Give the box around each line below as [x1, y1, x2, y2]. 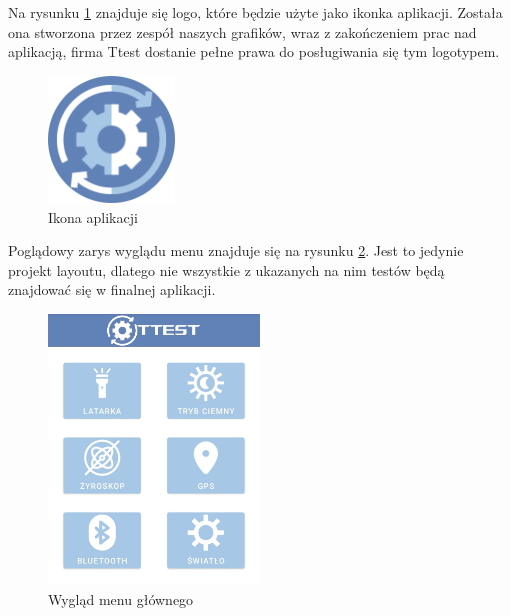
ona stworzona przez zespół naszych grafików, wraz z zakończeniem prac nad [8, 21, 477, 42]
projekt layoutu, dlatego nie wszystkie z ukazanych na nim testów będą [8, 259, 445, 280]
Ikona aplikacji [48, 206, 138, 227]
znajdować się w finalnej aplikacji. [8, 279, 216, 300]
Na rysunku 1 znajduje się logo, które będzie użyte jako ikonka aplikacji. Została [8, 2, 503, 22]
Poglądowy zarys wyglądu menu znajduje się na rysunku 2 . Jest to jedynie [8, 240, 464, 261]
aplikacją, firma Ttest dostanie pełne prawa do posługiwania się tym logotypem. [8, 41, 500, 62]
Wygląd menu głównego [48, 588, 194, 609]
